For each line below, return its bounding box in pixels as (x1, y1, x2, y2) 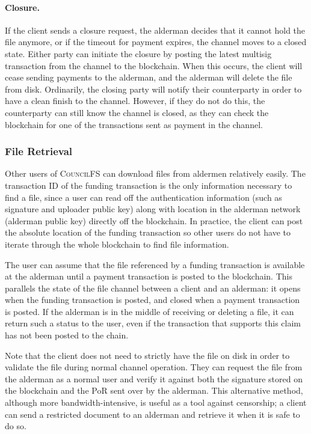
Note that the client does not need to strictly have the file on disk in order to (5, 349, 290, 361)
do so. (5, 420, 26, 432)
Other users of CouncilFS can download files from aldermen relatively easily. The (5, 167, 306, 180)
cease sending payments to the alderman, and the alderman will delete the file (5, 71, 292, 84)
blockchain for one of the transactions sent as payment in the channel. (5, 118, 263, 130)
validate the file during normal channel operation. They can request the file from (5, 361, 303, 373)
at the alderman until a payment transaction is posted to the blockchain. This (5, 270, 292, 283)
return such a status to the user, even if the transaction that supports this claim (5, 317, 301, 329)
